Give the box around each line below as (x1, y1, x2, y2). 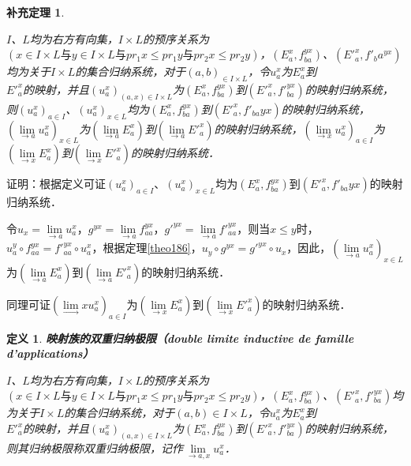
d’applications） (6, 345, 94, 362)
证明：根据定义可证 (6, 175, 106, 192)
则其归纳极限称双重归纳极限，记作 (6, 439, 183, 456)
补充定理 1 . (6, 4, 65, 20)
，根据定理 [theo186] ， (92, 239, 202, 256)
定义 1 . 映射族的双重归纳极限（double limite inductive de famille (6, 329, 354, 346)
